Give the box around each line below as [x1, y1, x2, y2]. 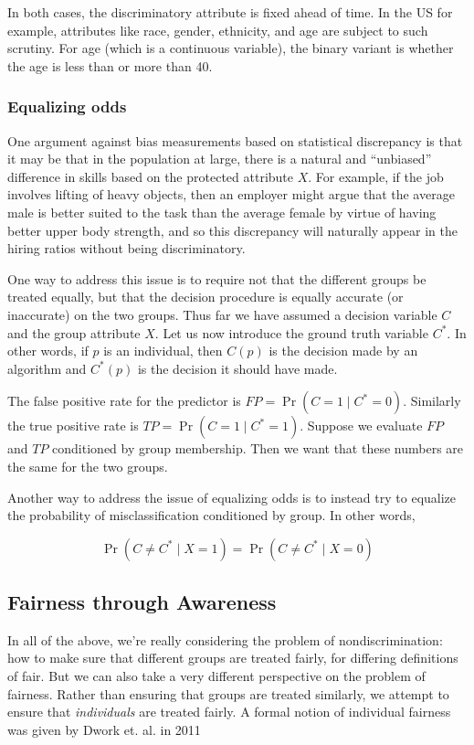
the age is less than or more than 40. [7, 56, 213, 75]
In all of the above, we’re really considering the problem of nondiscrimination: [7, 630, 443, 649]
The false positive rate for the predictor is [7, 391, 241, 410]
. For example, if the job [308, 166, 444, 186]
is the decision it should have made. [137, 358, 338, 378]
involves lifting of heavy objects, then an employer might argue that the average [7, 185, 455, 204]
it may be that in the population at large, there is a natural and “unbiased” [7, 149, 432, 168]
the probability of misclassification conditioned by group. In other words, [7, 506, 416, 525]
